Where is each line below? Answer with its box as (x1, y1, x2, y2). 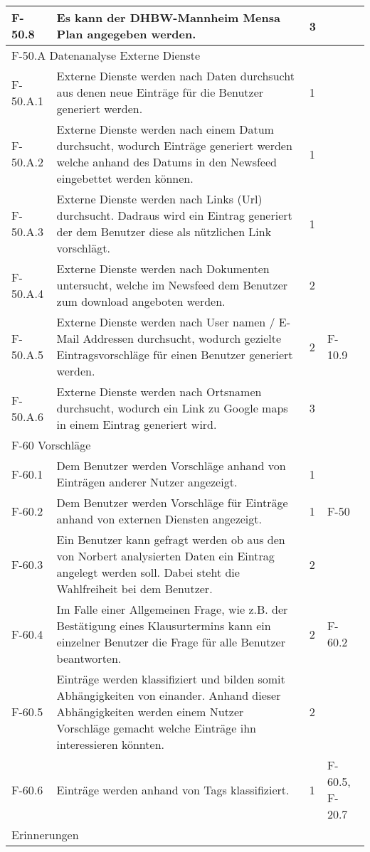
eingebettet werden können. (56, 170, 194, 186)
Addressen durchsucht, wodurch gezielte (83, 330, 282, 346)
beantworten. (56, 650, 122, 666)
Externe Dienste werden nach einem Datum (56, 121, 274, 137)
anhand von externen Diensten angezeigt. (56, 511, 262, 527)
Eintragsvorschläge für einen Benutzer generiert (56, 346, 293, 363)
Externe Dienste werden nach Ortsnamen (56, 383, 262, 400)
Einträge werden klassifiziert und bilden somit (56, 671, 285, 687)
